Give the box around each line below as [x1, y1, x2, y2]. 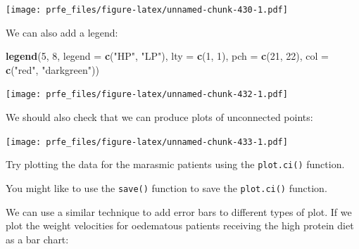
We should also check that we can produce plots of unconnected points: [6, 110, 313, 124]
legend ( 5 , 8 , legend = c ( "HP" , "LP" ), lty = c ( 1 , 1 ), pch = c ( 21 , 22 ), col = [6, 49, 329, 63]
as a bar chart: [6, 231, 69, 246]
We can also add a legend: [6, 25, 118, 39]
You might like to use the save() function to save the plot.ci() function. [6, 181, 327, 195]
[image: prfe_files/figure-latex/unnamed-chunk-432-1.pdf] [6, 89, 288, 100]
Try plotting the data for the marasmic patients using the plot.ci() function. [6, 157, 345, 172]
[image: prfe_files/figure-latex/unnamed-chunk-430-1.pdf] [6, 5, 288, 15]
